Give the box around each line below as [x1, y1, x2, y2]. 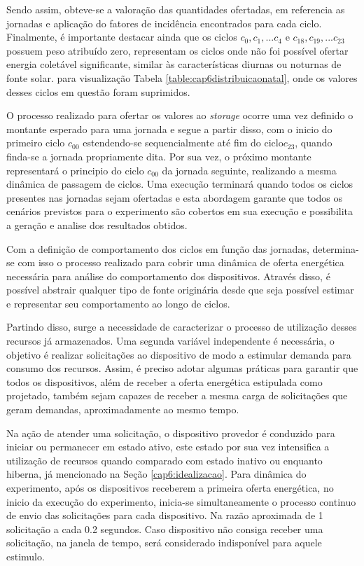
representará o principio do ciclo [6, 163, 144, 177]
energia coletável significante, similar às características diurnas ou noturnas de [6, 57, 342, 71]
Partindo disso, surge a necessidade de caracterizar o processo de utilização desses [6, 319, 357, 334]
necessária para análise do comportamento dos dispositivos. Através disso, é [6, 268, 330, 283]
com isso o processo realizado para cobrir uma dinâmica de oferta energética [17, 255, 344, 270]
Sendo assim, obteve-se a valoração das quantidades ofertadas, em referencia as [6, 2, 345, 16]
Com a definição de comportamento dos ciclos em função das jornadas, [6, 241, 309, 256]
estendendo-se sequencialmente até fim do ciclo [83, 135, 283, 150]
